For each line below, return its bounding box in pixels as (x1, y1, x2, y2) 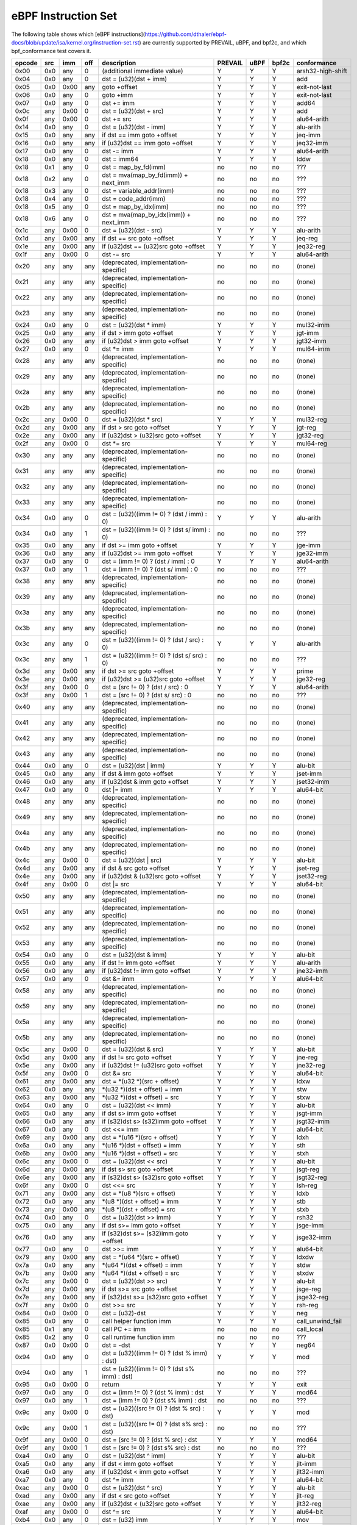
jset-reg (296, 864, 320, 872)
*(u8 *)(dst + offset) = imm (102, 1197, 179, 1205)
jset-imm (296, 769, 322, 778)
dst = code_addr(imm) (102, 194, 166, 203)
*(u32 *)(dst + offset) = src (102, 1093, 180, 1101)
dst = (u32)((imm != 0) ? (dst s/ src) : (102, 651, 207, 659)
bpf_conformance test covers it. (11, 48, 91, 55)
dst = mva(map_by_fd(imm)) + (102, 171, 188, 179)
